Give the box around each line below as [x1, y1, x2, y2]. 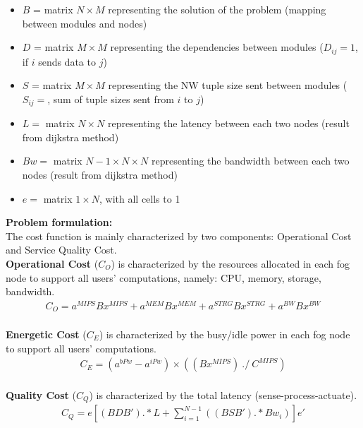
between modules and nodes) [22, 16, 147, 30]
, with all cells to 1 [99, 191, 180, 206]
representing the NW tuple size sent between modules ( [108, 78, 347, 93]
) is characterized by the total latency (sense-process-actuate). [89, 387, 357, 402]
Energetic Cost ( [6, 326, 87, 341]
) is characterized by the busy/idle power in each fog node [99, 326, 350, 341]
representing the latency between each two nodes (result [107, 116, 350, 131]
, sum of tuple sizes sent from [47, 91, 174, 106]
